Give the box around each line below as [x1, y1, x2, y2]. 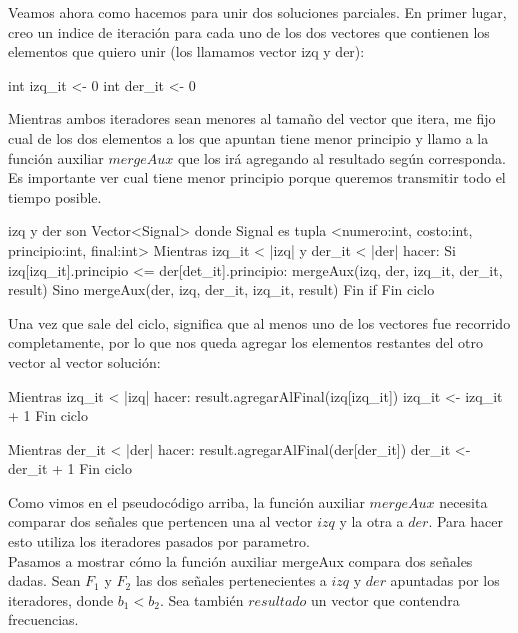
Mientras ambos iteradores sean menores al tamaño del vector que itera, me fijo [8, 108, 496, 129]
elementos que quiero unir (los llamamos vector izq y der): [8, 41, 365, 62]
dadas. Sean [8, 570, 81, 591]
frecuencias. [8, 609, 79, 630]
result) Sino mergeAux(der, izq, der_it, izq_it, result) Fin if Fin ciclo [8, 279, 435, 300]
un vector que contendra [311, 589, 460, 610]
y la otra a [339, 511, 404, 532]
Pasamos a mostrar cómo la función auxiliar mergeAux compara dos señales [8, 550, 473, 571]
